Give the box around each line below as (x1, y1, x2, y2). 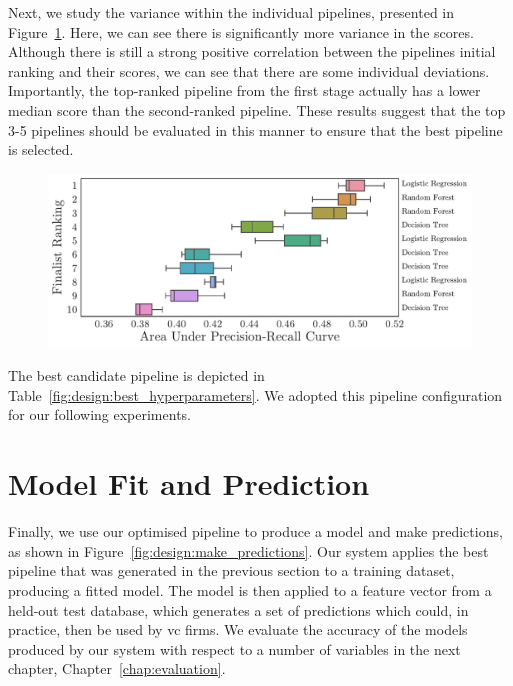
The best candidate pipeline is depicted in (8, 365, 265, 386)
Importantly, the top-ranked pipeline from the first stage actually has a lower (8, 80, 481, 101)
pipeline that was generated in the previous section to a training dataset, (8, 560, 455, 581)
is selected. (8, 139, 74, 160)
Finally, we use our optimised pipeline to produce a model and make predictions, (8, 521, 503, 542)
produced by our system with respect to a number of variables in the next (8, 638, 461, 659)
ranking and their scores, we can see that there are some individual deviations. (8, 60, 490, 81)
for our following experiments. (8, 404, 191, 425)
